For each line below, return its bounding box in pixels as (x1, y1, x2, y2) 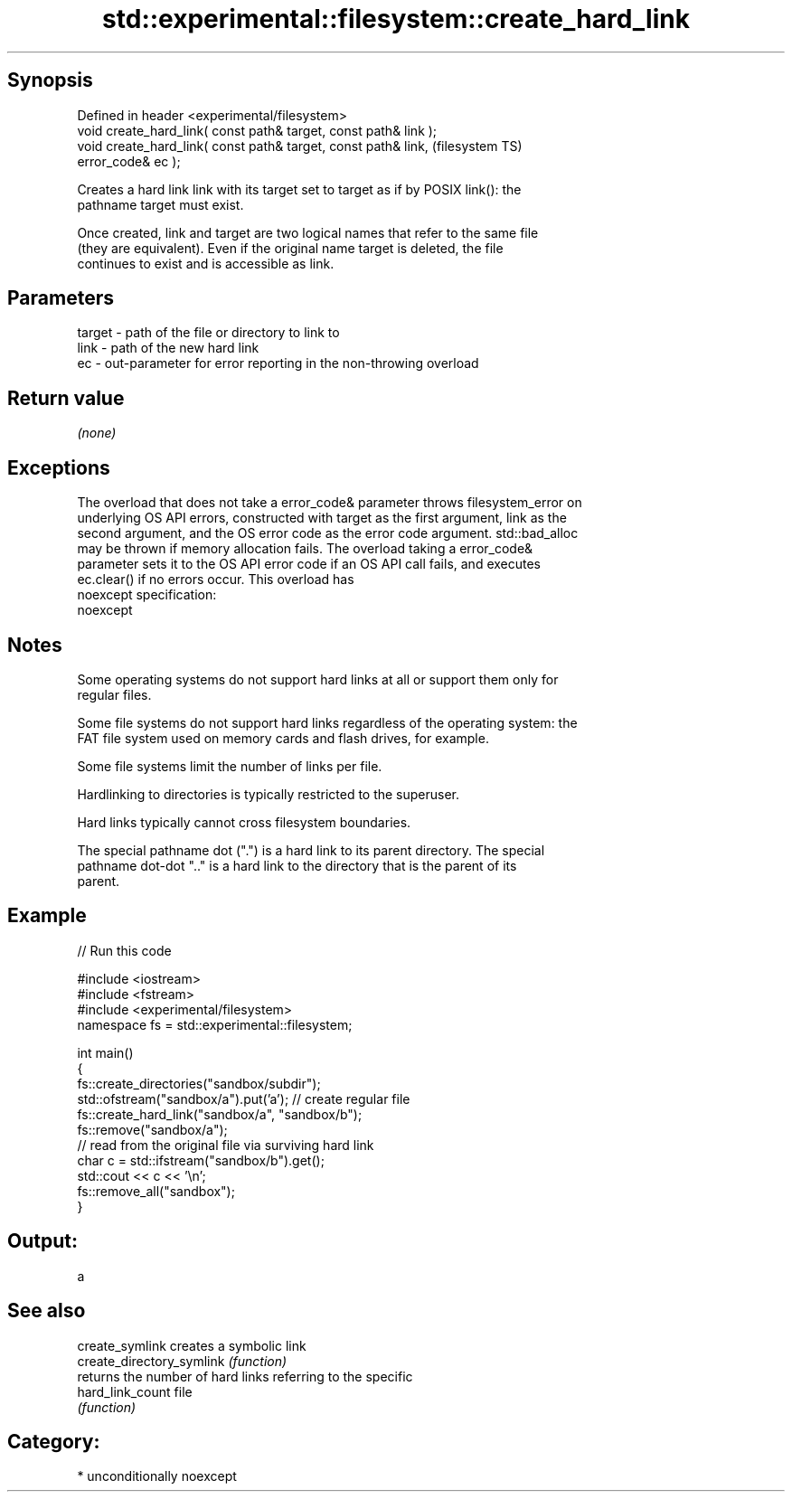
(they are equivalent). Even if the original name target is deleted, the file (77, 240, 504, 256)
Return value (7, 386, 125, 410)
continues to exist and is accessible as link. (77, 255, 335, 271)
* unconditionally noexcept (77, 1468, 237, 1485)
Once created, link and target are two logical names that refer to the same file (77, 224, 539, 240)
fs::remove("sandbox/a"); (77, 1121, 228, 1137)
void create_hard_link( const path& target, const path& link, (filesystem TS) (77, 137, 523, 154)
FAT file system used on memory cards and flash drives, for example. (77, 730, 489, 746)
